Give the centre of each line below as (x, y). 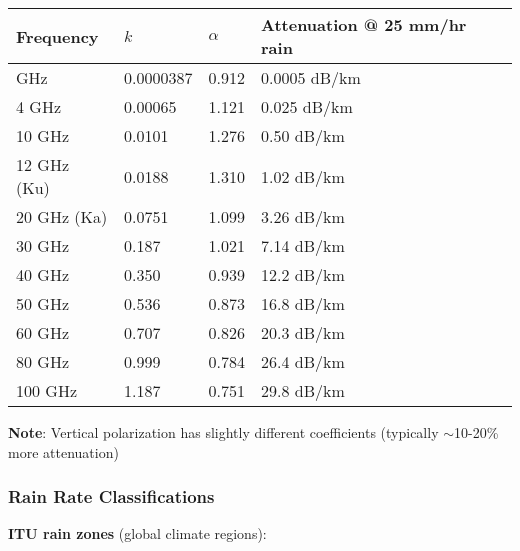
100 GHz (46, 390)
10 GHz (42, 135)
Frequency (57, 36)
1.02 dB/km (303, 176)
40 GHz (42, 274)
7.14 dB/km (303, 245)
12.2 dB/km (303, 274)
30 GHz (42, 245)
